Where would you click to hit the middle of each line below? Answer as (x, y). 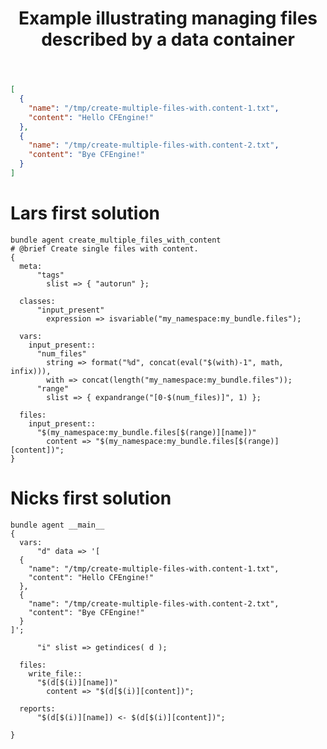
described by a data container (168, 39)
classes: (37, 301)
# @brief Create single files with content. (104, 248)
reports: (37, 708)
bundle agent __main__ (57, 525)
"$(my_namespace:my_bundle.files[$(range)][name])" (146, 432)
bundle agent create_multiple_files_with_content (116, 240)
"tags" (50, 275)
